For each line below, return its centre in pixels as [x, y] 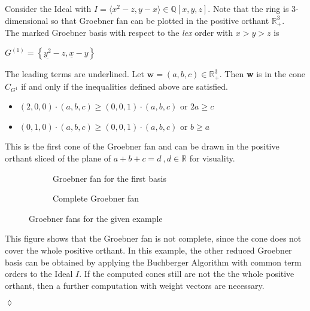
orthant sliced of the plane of [58, 158]
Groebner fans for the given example [96, 218]
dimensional [27, 20]
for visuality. [212, 158]
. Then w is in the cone [262, 74]
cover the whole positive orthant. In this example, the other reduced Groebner [148, 250]
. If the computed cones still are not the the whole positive [187, 274]
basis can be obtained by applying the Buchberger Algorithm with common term [153, 262]
